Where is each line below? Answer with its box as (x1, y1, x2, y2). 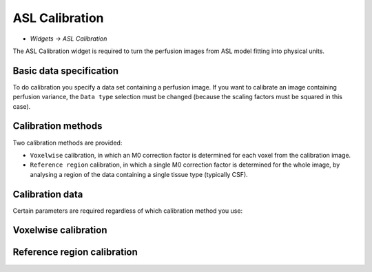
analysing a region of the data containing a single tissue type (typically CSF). (30, 170, 248, 178)
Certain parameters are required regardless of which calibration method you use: (12, 207, 243, 215)
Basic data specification (12, 65, 119, 76)
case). (12, 102, 31, 110)
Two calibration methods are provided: (12, 138, 123, 147)
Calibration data (12, 188, 83, 200)
